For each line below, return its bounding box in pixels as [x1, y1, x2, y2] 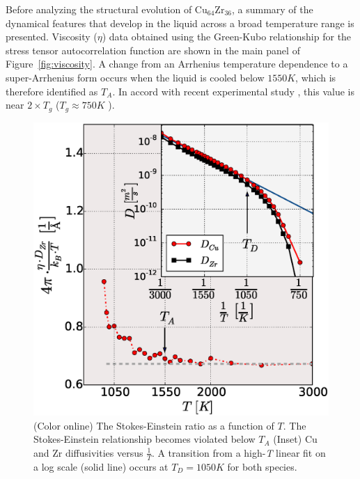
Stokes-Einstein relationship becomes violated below [33, 432, 256, 446]
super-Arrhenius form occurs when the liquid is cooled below [6, 70, 265, 84]
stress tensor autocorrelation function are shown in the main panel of [6, 42, 300, 57]
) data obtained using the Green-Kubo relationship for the [102, 29, 352, 44]
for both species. [227, 459, 297, 473]
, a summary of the [231, 2, 313, 16]
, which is [295, 70, 336, 84]
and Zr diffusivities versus [33, 445, 143, 460]
